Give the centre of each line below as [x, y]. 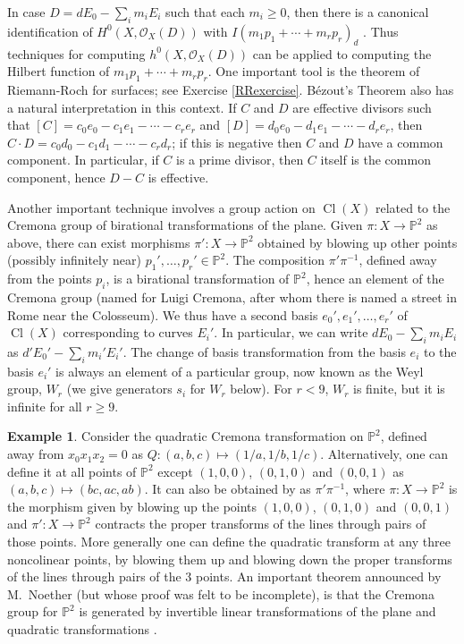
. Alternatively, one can [384, 454]
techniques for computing [76, 53]
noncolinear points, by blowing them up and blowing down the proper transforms [230, 559]
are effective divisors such [362, 107]
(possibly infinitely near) [74, 260]
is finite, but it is [399, 389]
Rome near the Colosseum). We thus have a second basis [163, 314]
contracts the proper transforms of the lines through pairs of [261, 524]
